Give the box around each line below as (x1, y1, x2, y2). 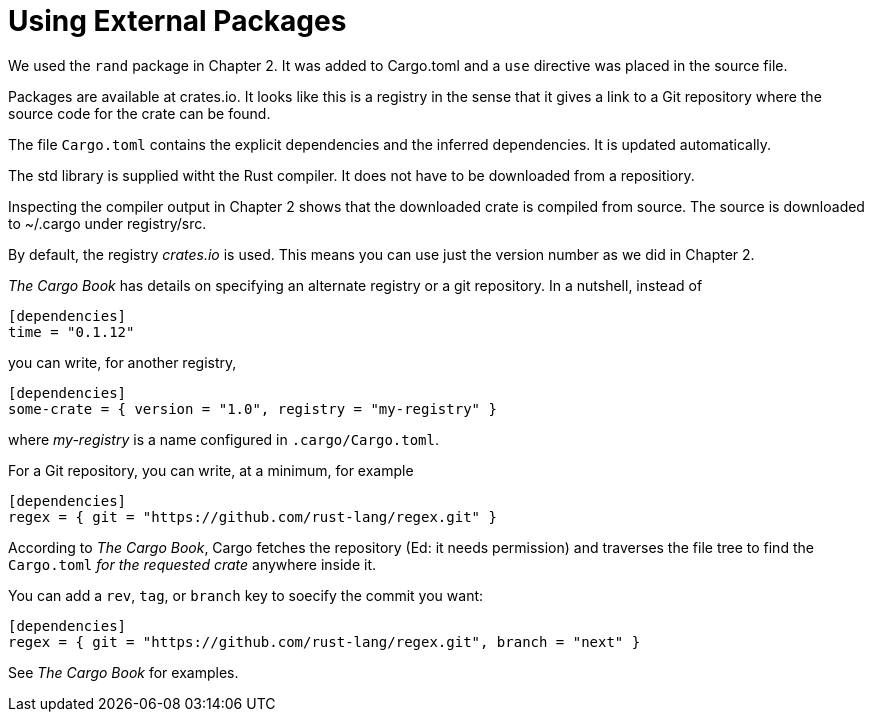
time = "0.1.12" (8, 323, 135, 340)
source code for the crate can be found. (8, 104, 271, 122)
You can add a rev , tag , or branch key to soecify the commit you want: (8, 586, 484, 604)
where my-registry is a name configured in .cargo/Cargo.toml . (8, 430, 440, 448)
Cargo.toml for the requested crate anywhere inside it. (8, 555, 377, 573)
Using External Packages (8, 4, 347, 38)
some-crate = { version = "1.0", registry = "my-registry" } (8, 400, 497, 417)
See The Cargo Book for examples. (8, 663, 239, 681)
